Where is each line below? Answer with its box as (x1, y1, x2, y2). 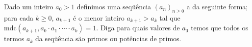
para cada (4, 12, 33, 23)
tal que (159, 12, 180, 23)
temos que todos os (191, 23, 249, 33)
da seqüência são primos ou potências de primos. (35, 33, 181, 44)
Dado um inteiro (4, 1, 53, 11)
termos (4, 33, 25, 44)
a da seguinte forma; (186, 1, 248, 11)
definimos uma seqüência (76, 1, 151, 11)
